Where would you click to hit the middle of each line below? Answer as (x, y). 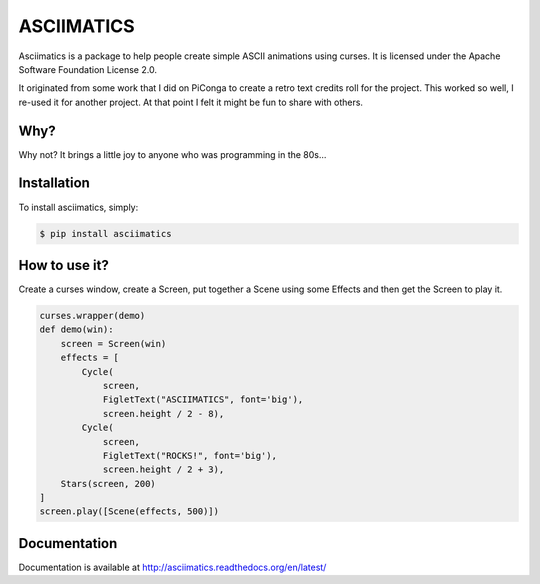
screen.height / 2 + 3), (163, 469)
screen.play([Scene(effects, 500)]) (129, 511)
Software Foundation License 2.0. (87, 69)
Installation (54, 183)
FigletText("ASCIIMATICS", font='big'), (203, 399)
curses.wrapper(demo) (92, 315)
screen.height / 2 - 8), (163, 413)
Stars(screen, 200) (108, 483)
